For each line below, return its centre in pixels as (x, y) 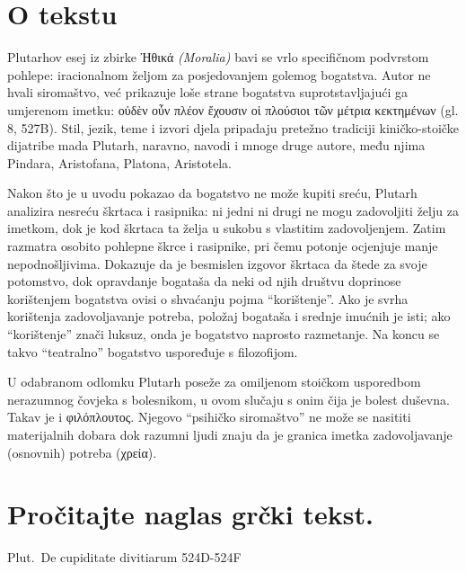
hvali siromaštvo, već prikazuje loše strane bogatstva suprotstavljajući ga (207, 92)
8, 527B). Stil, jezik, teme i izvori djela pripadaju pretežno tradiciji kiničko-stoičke (233, 127)
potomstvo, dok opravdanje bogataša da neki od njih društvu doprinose (204, 281)
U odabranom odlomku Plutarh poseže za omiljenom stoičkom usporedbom (214, 382)
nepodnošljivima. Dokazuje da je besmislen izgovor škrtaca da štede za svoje (217, 263)
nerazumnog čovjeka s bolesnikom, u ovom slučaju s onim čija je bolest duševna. (229, 399)
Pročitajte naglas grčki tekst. (190, 514)
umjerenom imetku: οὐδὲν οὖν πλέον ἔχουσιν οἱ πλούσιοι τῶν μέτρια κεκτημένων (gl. (233, 109)
